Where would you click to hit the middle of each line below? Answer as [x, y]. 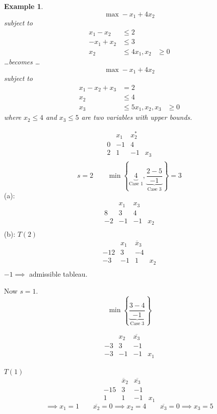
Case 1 [136, 184]
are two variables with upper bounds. [137, 117]
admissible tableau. [58, 273]
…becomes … [22, 62]
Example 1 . [24, 6]
